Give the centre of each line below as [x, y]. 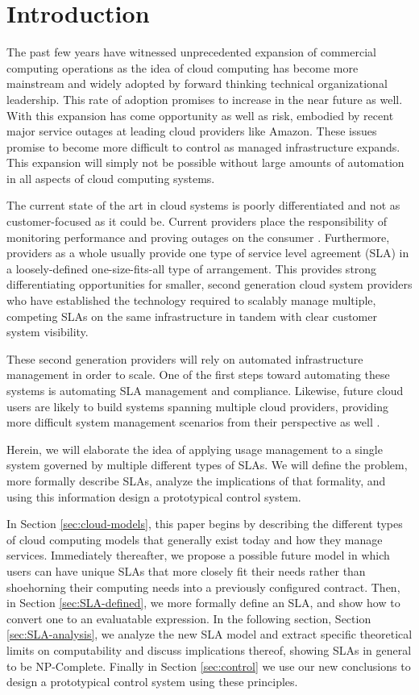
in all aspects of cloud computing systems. [111, 178]
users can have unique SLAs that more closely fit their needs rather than [186, 570]
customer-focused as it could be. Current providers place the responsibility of [197, 221]
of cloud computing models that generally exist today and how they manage [195, 539]
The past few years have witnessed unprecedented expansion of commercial [191, 52]
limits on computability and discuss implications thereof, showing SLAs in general [209, 649]
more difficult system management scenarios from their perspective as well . [193, 422]
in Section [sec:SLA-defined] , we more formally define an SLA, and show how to [203, 603]
